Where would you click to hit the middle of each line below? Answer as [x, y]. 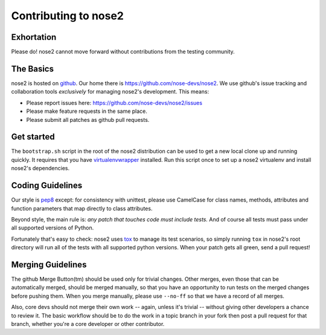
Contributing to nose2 [67, 16]
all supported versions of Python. [53, 228]
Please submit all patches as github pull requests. [88, 120]
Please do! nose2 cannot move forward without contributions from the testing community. [123, 52]
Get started [33, 137]
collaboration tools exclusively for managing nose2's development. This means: [110, 92]
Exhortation [34, 37]
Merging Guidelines [49, 265]
